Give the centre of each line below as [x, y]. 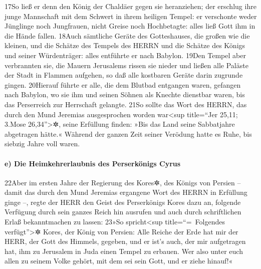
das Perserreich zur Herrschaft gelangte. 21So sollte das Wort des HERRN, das [126, 104]
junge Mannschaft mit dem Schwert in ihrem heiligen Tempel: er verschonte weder [131, 16]
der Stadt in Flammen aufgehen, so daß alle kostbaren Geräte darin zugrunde [124, 75]
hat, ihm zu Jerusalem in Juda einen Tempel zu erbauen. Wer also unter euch [124, 251]
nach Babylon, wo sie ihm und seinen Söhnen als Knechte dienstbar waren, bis [125, 94]
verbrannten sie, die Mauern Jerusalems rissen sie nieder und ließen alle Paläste [126, 65]
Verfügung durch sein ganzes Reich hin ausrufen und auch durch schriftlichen [123, 212]
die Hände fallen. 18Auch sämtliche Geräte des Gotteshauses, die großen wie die [127, 35]
